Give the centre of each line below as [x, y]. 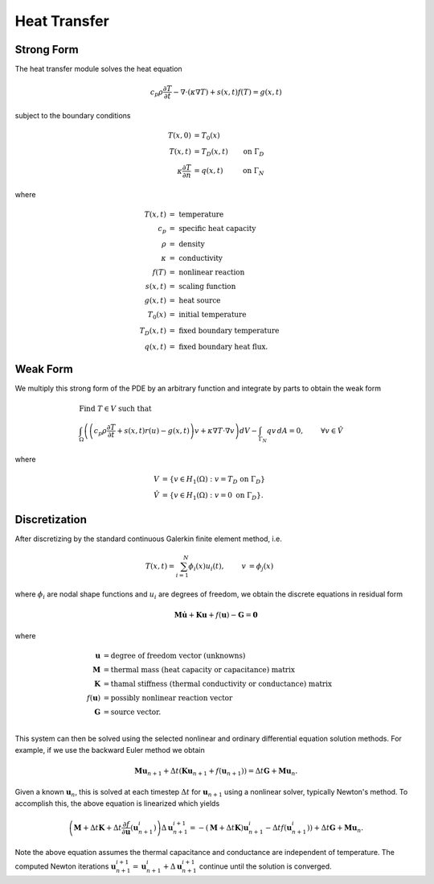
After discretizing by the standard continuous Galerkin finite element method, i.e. [149, 539]
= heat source [195, 301]
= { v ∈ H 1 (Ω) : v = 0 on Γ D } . [213, 496]
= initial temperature [208, 315]
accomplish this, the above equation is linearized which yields [117, 803]
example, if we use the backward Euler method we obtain [110, 750]
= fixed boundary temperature [224, 331]
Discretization [51, 519]
